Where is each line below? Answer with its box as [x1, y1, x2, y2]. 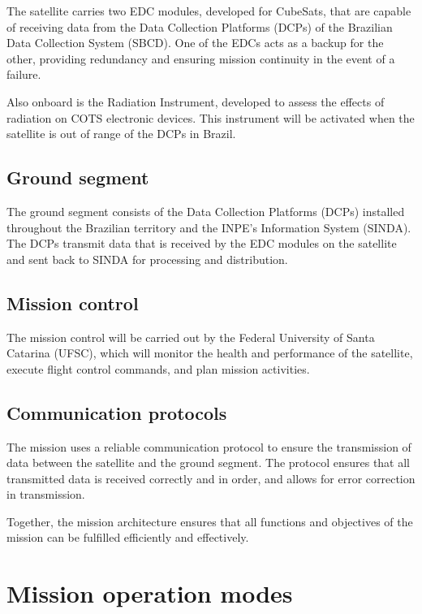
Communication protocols [6, 400, 227, 425]
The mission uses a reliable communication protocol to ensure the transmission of [6, 438, 411, 455]
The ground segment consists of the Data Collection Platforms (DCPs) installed [6, 202, 405, 219]
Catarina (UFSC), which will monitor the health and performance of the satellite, [6, 344, 413, 361]
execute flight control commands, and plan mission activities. [6, 360, 310, 377]
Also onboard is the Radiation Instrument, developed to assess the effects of [6, 93, 385, 110]
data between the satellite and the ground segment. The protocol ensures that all [6, 454, 411, 471]
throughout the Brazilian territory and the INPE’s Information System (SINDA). [6, 218, 411, 236]
